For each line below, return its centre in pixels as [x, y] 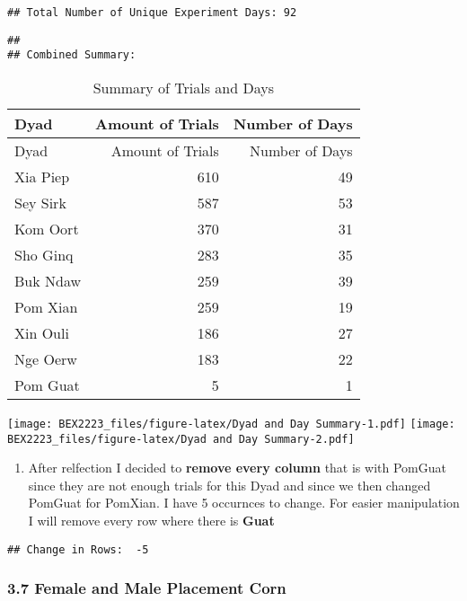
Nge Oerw [46, 358]
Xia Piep [42, 176]
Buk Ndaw [48, 280]
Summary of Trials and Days [184, 87]
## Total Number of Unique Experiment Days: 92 [152, 13]
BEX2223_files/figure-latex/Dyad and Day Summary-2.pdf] [181, 439]
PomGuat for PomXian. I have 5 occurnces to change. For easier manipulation [244, 503]
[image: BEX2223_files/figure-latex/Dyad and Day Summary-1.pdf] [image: [231, 424]
